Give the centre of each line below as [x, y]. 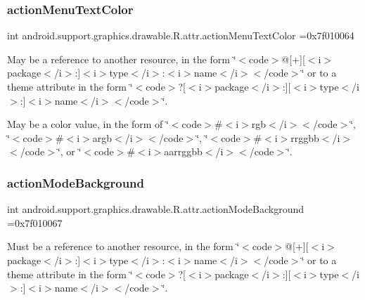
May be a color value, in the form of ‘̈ [88, 124]
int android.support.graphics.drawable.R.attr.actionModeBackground [156, 209]
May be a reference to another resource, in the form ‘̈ [122, 59]
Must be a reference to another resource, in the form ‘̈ [123, 246]
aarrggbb [183, 151]
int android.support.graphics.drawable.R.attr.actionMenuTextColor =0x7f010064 [181, 35]
